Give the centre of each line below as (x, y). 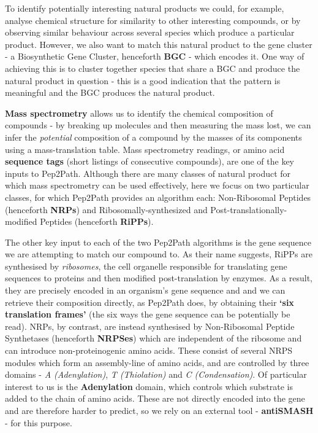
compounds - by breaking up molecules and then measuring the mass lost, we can (158, 125)
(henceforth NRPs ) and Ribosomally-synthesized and (106, 209)
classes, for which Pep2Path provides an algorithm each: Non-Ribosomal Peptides (158, 197)
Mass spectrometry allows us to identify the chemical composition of (139, 113)
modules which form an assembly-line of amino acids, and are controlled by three (157, 362)
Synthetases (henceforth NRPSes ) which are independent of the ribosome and (153, 338)
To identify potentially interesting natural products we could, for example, (145, 8)
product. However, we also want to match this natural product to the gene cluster (159, 44)
